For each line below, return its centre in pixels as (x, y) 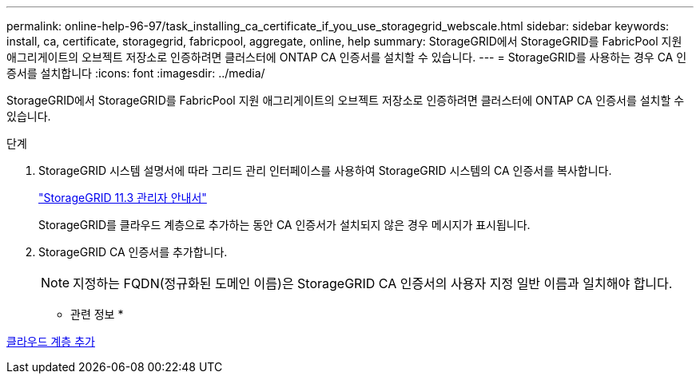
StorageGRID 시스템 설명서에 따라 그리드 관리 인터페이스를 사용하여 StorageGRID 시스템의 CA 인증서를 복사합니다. (325, 170)
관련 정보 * (97, 314)
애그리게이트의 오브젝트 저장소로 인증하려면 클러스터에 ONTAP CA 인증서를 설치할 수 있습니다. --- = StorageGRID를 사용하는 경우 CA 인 (347, 57)
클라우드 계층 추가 (51, 341)
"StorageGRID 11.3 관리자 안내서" (123, 198)
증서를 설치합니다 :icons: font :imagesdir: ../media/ (136, 73)
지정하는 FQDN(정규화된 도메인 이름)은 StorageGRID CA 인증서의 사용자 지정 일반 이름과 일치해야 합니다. (373, 283)
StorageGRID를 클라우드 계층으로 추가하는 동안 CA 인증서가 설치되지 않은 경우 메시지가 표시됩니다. (284, 225)
